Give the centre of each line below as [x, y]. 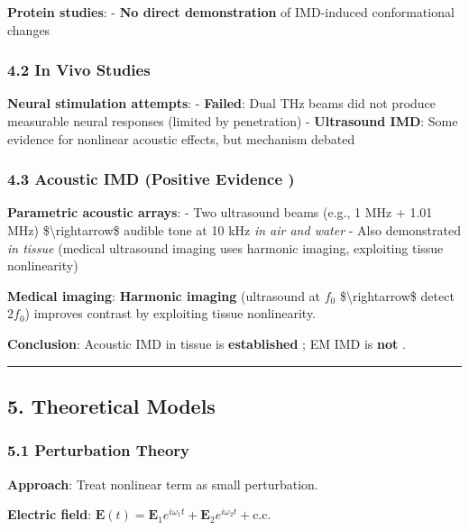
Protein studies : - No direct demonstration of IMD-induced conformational [231, 12]
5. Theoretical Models [111, 405]
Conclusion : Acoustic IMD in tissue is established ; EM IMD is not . [207, 343]
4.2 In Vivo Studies [79, 70]
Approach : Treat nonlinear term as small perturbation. [163, 484]
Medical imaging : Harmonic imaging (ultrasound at [164, 295]
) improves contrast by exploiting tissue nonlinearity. [170, 313]
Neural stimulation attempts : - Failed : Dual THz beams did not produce [222, 103]
